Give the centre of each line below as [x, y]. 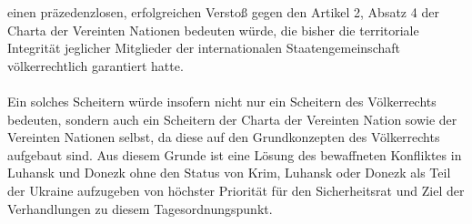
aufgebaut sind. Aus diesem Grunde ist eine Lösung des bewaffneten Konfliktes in [235, 154]
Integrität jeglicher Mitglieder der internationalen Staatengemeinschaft [204, 48]
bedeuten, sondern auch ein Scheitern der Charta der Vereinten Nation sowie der [232, 119]
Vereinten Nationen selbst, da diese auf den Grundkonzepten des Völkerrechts [224, 137]
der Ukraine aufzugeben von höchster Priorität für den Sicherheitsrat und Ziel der [236, 190]
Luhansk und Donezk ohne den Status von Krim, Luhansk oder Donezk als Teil [229, 173]
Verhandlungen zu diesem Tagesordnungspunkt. [140, 208]
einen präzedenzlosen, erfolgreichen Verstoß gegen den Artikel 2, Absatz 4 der [223, 12]
